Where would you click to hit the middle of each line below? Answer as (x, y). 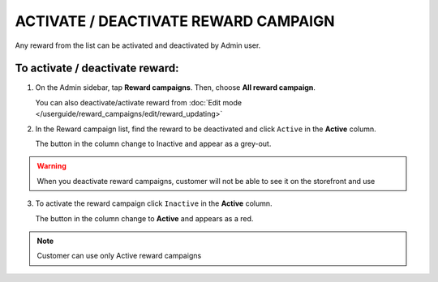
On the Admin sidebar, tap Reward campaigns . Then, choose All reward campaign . (176, 88)
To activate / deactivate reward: (97, 68)
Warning (52, 166)
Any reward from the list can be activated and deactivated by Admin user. (138, 45)
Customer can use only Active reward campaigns (119, 256)
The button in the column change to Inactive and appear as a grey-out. (153, 144)
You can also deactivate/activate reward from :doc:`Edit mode (139, 102)
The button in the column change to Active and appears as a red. (144, 218)
